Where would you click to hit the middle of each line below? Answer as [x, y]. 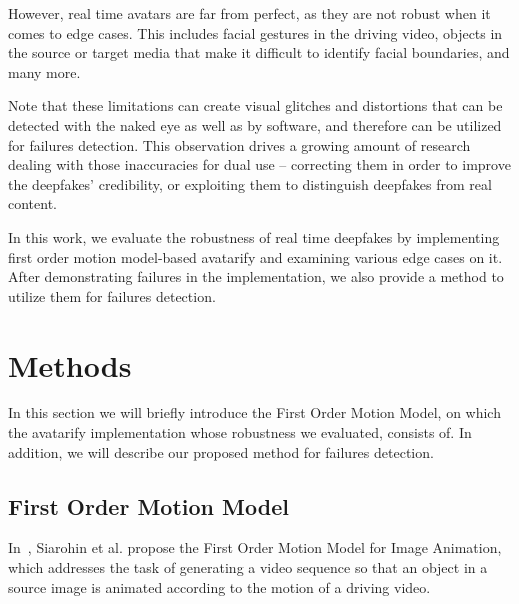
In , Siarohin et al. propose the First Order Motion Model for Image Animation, [255, 547]
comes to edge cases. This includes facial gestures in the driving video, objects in [255, 32]
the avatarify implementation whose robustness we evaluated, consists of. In [240, 432]
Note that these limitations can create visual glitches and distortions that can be [255, 105]
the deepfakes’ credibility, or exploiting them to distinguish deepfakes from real [250, 183]
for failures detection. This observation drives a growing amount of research [239, 144]
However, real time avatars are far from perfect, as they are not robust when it [249, 13]
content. [32, 203]
